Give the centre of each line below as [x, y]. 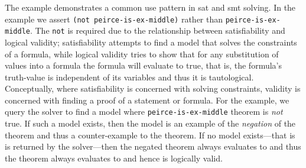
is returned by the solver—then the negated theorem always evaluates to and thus [153, 146]
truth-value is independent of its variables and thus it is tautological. [129, 77]
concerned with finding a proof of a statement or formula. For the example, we [147, 100]
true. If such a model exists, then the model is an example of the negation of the [150, 123]
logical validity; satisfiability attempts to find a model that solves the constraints [151, 42]
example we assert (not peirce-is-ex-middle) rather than [114, 19]
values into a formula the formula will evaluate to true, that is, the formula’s [143, 65]
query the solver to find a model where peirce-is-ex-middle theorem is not [144, 112]
